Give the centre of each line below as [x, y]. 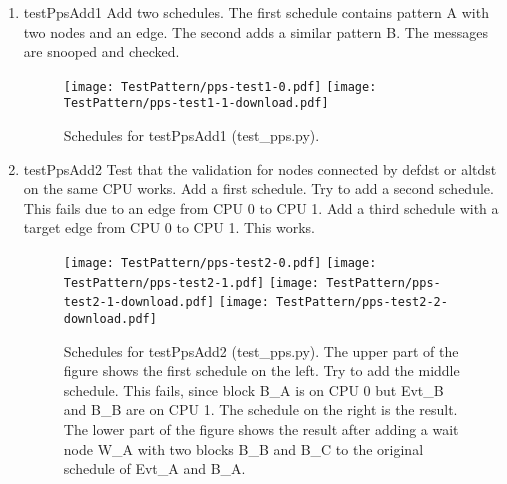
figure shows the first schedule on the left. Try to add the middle [261, 370]
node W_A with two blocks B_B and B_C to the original [243, 448]
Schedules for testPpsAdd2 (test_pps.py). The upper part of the [261, 350]
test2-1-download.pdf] [139, 302]
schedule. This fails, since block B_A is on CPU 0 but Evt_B [253, 389]
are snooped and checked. [101, 51]
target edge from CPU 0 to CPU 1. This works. [169, 227]
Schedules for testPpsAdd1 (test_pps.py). [191, 135]
